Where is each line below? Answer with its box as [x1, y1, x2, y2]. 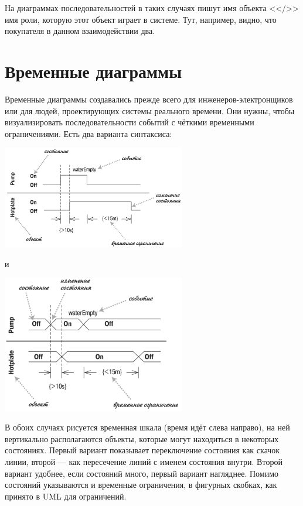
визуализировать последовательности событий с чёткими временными [5, 116, 254, 128]
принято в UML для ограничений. [5, 490, 127, 502]
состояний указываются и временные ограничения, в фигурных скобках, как [5, 478, 277, 491]
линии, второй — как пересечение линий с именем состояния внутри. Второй [5, 456, 282, 468]
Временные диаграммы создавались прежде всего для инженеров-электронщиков [5, 93, 293, 105]
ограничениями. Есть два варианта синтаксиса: [5, 127, 172, 139]
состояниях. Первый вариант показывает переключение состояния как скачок [5, 444, 280, 456]
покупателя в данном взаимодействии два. [5, 25, 155, 37]
